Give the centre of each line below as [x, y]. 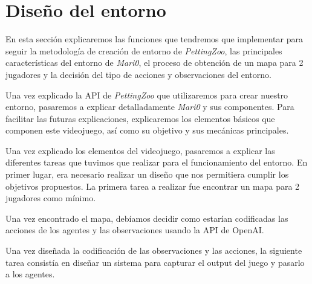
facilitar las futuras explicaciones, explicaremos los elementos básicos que [140, 118]
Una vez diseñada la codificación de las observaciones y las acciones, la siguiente [154, 250]
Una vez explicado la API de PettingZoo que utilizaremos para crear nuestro [147, 95]
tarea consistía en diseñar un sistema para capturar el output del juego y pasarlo [155, 262]
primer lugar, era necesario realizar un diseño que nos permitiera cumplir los [147, 174]
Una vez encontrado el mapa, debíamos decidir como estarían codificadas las [147, 218]
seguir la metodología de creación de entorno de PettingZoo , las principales [144, 50]
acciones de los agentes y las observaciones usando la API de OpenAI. [135, 230]
